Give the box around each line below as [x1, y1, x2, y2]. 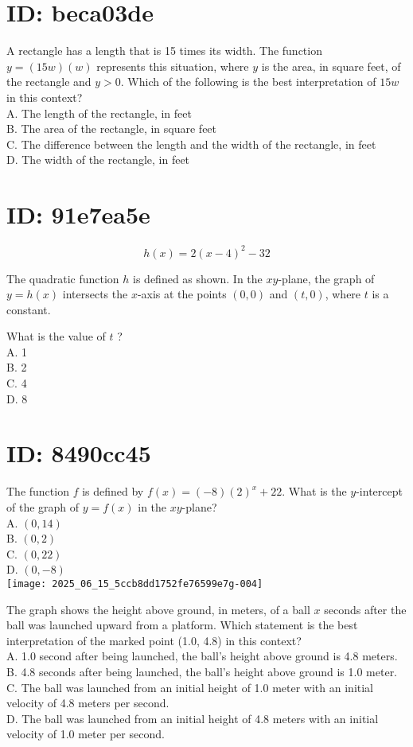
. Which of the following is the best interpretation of [120, 73, 376, 90]
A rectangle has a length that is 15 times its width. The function [6, 42, 322, 59]
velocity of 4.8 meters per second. [6, 694, 169, 711]
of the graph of [6, 498, 80, 515]
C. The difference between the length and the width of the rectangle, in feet [6, 135, 376, 152]
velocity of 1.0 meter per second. [6, 726, 165, 742]
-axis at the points [137, 286, 227, 302]
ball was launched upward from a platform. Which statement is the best [6, 617, 358, 633]
